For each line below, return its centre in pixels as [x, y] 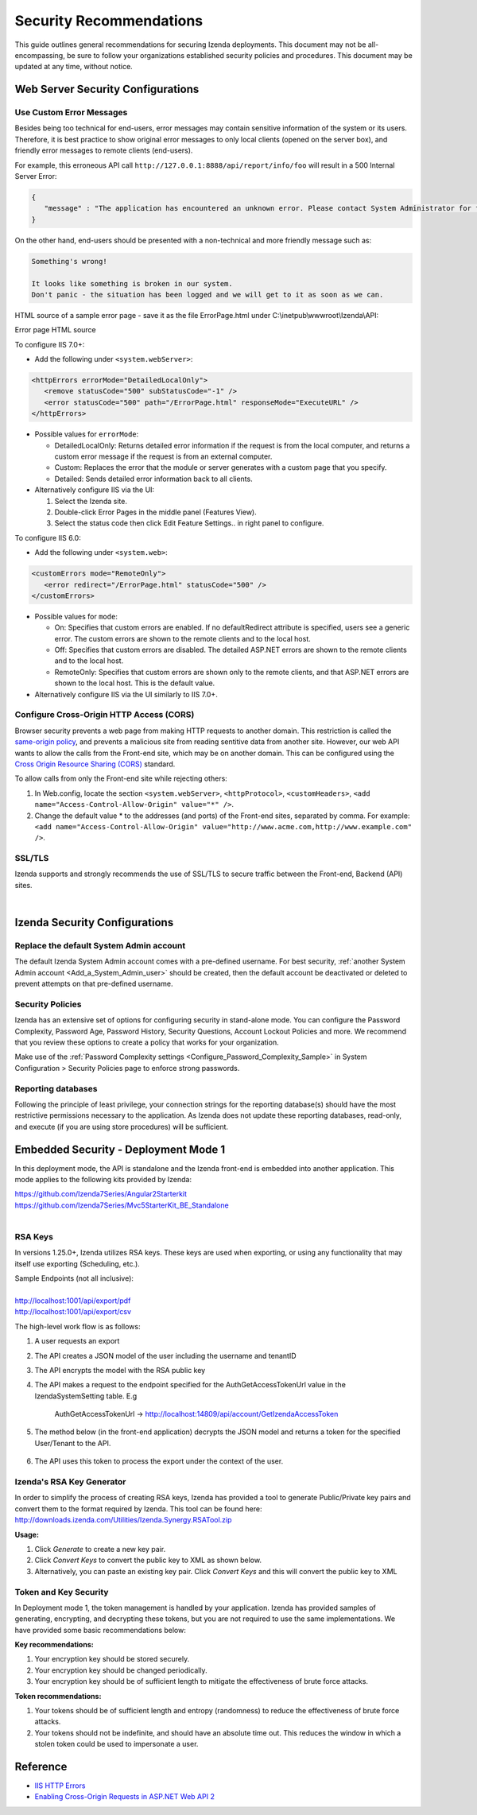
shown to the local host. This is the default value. [135, 683]
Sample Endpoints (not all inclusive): [74, 1278]
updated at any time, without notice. [74, 67]
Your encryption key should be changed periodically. [121, 1670]
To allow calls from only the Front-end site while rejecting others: [121, 778]
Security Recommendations [109, 21]
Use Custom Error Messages [71, 113]
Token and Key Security [62, 1592]
